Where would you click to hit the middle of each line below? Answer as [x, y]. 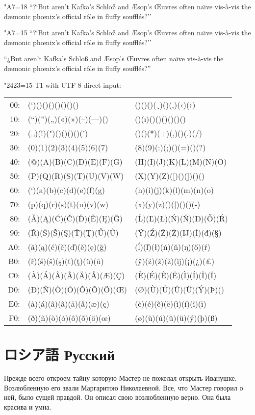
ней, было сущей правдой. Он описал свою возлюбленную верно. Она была [117, 397]
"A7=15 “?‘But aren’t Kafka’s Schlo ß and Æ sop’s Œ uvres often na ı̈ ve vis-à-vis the [127, 33]
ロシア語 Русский [60, 354]
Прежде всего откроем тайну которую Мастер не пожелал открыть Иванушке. [120, 378]
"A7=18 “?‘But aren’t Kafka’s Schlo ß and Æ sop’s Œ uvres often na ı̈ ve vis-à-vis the [127, 6]
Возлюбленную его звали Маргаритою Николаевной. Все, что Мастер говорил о [124, 387]
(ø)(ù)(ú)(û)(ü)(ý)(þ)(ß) [176, 318]
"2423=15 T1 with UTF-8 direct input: [63, 85]
